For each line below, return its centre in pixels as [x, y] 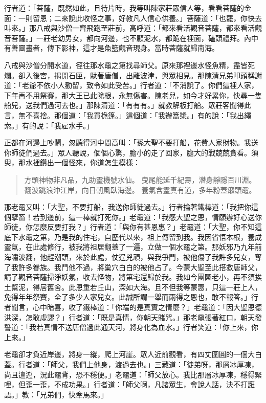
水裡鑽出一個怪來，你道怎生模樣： [83, 162]
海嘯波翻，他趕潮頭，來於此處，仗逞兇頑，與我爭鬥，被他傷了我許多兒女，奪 [133, 257]
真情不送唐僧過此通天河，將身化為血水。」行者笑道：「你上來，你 [151, 327]
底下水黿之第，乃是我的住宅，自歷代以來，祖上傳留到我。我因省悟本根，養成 [133, 237]
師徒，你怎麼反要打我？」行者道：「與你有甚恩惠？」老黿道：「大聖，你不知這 [133, 227]
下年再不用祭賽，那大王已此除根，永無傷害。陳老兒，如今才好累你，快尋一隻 [133, 95]
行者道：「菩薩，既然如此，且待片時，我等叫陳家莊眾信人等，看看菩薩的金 [128, 8]
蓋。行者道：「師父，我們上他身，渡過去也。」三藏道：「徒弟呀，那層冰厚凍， [131, 364]
